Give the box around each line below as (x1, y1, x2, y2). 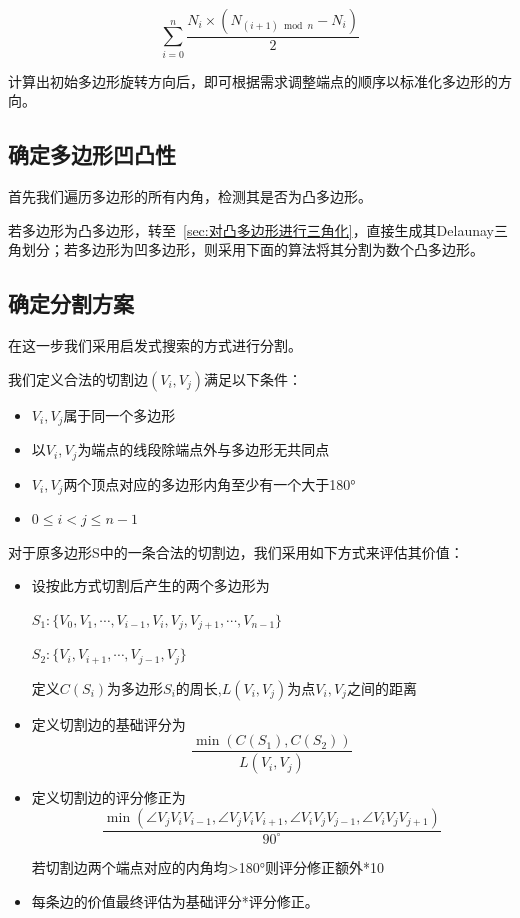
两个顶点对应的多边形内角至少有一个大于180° (63, 473, 356, 494)
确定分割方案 (8, 288, 134, 319)
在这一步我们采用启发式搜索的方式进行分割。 (8, 335, 302, 356)
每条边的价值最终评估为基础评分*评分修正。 (31, 890, 319, 911)
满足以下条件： (204, 368, 303, 389)
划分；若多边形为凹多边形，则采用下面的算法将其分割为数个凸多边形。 (21, 239, 484, 260)
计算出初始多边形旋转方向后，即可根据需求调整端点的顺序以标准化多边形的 (8, 70, 498, 91)
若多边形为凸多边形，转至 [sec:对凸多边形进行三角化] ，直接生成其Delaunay (8, 219, 494, 240)
